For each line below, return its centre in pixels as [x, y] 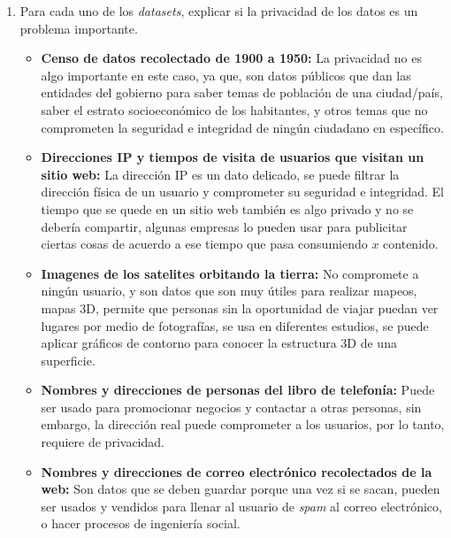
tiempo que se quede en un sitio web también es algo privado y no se [227, 208]
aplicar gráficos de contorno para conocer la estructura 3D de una [219, 343]
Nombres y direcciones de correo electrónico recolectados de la [237, 471]
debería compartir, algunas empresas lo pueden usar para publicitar [224, 226]
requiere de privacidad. [103, 442]
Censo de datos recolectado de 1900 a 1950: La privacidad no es [231, 58]
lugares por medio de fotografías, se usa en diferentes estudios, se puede [235, 325]
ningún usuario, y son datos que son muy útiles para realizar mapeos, [229, 291]
